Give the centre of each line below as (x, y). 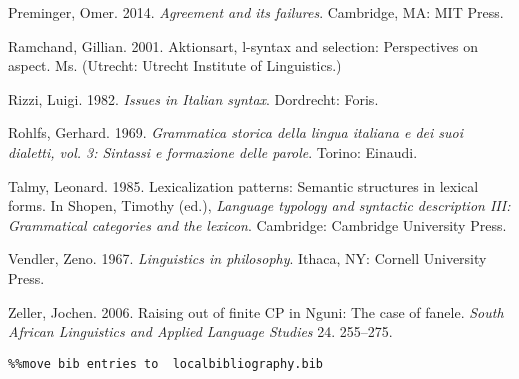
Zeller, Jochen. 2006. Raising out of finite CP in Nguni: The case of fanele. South (256, 311)
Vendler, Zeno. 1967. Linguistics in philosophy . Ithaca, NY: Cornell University (247, 258)
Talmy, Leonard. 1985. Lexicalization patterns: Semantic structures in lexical (243, 185)
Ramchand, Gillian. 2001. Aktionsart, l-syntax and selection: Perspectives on (243, 45)
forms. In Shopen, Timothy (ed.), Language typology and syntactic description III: (259, 205)
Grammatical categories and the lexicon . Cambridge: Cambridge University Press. (257, 224)
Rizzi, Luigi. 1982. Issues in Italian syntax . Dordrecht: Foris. (193, 98)
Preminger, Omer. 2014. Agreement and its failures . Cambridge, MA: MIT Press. (256, 12)
